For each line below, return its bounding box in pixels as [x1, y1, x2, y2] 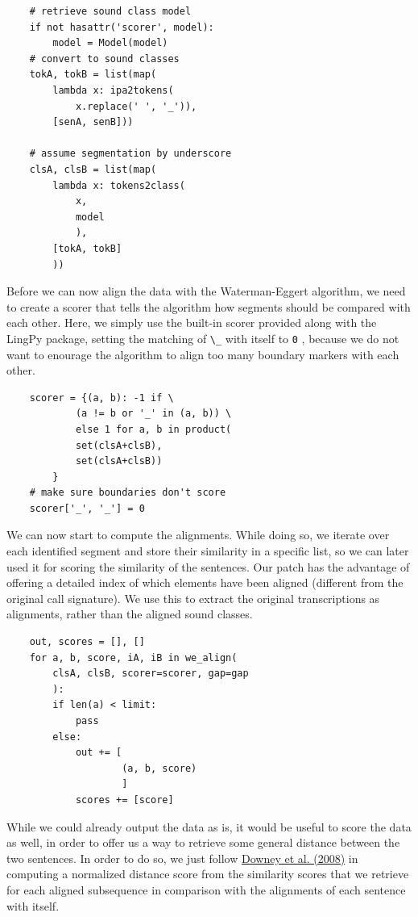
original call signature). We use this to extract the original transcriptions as [6, 589, 380, 606]
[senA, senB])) [52, 116, 134, 128]
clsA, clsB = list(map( [29, 163, 157, 175]
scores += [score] [75, 793, 174, 806]
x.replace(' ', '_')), [75, 100, 197, 112]
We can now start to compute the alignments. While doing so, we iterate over [6, 526, 390, 543]
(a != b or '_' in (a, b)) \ [75, 408, 232, 420]
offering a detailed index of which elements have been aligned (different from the [6, 574, 404, 591]
